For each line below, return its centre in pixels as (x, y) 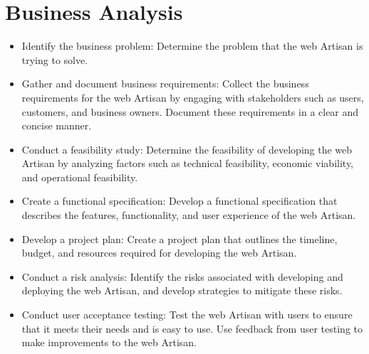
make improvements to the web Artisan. (109, 342)
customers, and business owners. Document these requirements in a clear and (190, 111)
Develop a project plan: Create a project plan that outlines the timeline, (180, 238)
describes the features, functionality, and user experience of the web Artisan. (189, 215)
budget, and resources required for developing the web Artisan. (159, 253)
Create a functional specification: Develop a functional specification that (180, 201)
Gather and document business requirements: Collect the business (165, 84)
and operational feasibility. (80, 177)
